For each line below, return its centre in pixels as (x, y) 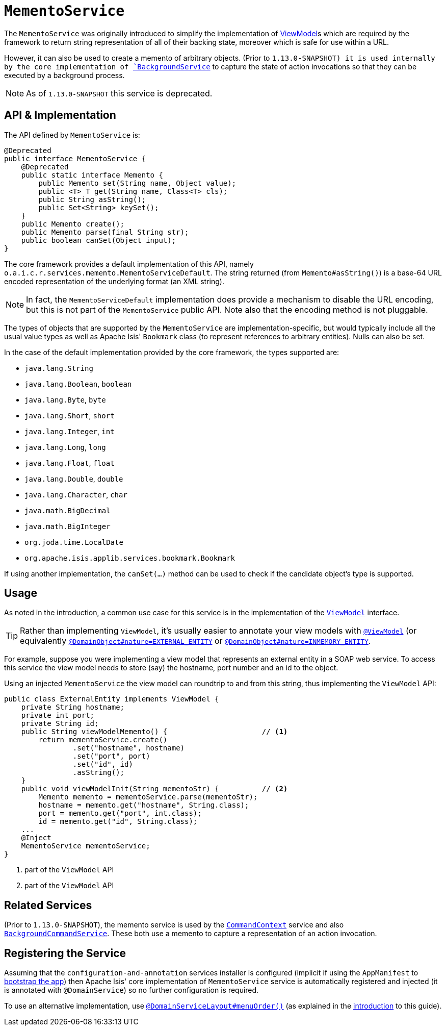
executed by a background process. (64, 75)
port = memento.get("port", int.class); (120, 813)
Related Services (48, 905)
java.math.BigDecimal (68, 510)
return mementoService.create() (103, 740)
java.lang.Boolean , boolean (78, 384)
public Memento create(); (73, 224)
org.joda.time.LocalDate (74, 542)
